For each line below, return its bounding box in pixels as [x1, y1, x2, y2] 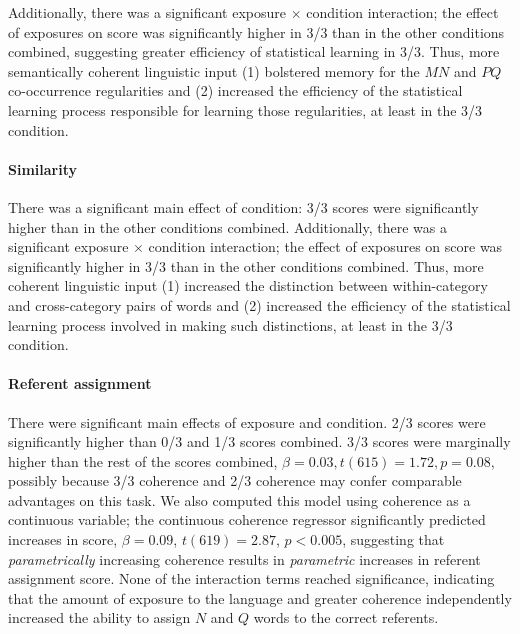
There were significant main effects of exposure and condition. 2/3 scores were [8, 411, 486, 432]
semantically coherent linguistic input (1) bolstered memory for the [8, 60, 420, 81]
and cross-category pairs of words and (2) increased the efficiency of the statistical [8, 294, 511, 315]
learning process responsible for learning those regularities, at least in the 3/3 [8, 99, 483, 120]
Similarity [8, 158, 77, 179]
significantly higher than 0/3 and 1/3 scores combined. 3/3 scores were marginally [8, 431, 511, 452]
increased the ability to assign [8, 607, 191, 628]
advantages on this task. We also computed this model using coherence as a [8, 489, 471, 510]
